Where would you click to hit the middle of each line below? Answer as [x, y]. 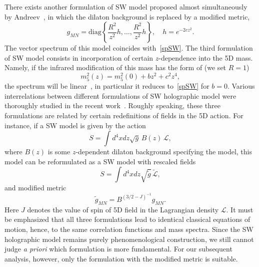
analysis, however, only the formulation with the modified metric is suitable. [121, 258]
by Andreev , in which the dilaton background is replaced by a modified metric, [127, 16]
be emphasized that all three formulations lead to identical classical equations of [127, 219]
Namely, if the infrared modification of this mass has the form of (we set [115, 67]
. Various [241, 86]
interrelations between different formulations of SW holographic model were [120, 95]
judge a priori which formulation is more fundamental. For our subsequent [118, 249]
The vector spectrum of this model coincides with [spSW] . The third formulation [129, 48]
